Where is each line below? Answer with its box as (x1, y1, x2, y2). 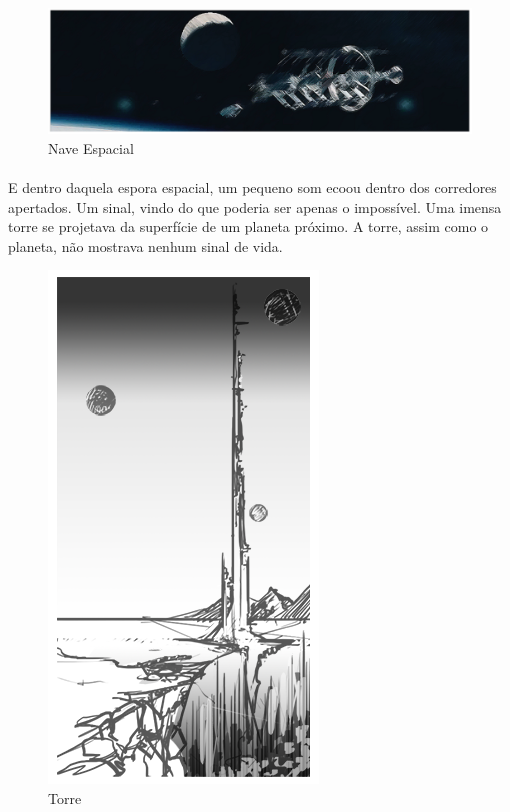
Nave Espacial (48, 137, 134, 158)
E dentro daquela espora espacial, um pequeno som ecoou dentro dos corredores (8, 177, 497, 198)
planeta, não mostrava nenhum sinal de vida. (8, 235, 283, 256)
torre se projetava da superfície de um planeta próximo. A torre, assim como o (8, 216, 489, 237)
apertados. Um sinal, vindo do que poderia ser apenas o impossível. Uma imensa (8, 196, 502, 217)
